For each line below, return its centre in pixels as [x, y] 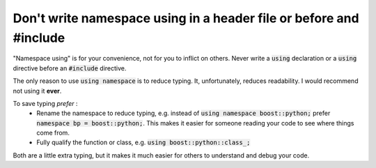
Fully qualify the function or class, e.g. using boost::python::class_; [143, 142]
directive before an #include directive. [70, 68]
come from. [53, 133]
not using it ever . [37, 91]
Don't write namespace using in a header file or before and [186, 18]
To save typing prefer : [45, 103]
